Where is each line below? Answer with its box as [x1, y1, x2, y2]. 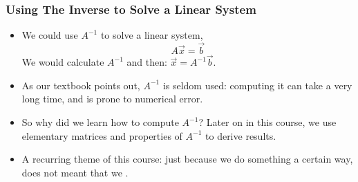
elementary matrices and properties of [21, 128, 182, 143]
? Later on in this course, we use [198, 115, 337, 129]
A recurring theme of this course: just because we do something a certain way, [21, 152, 353, 166]
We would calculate [21, 55, 104, 69]
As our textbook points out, [21, 78, 140, 92]
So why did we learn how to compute [21, 115, 179, 129]
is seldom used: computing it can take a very [162, 78, 352, 92]
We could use [21, 28, 78, 42]
